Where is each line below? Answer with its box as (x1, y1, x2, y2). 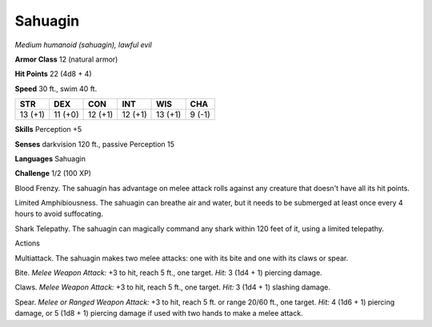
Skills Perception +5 (14, 125, 82, 134)
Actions (14, 238, 40, 248)
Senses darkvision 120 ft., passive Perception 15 (14, 139, 175, 149)
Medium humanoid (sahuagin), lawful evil (14, 40, 152, 50)
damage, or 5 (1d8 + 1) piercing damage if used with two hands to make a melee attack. (14, 309, 303, 318)
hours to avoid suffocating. (14, 209, 104, 219)
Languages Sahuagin (14, 154, 86, 163)
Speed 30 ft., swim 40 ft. (14, 84, 98, 94)
